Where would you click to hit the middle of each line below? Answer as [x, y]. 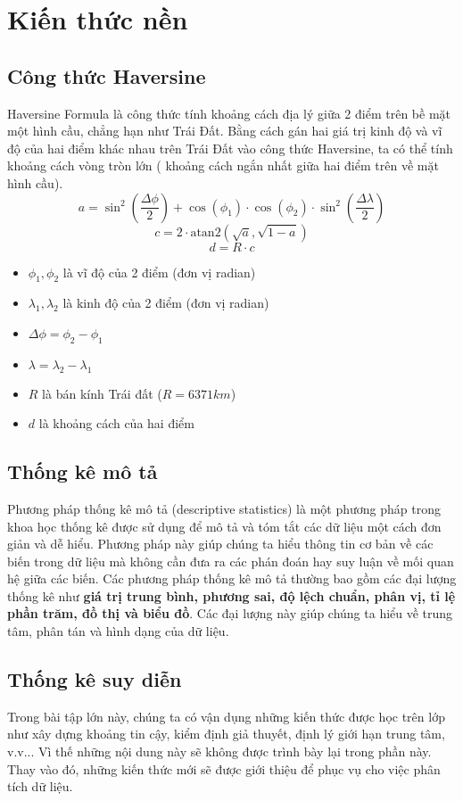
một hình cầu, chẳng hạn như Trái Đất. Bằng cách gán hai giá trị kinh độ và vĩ [225, 131]
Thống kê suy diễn [95, 679]
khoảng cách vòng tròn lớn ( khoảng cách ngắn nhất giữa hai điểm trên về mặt [223, 165]
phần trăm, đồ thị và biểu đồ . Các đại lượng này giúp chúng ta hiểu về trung [230, 613]
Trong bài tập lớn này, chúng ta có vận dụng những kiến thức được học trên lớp [226, 716]
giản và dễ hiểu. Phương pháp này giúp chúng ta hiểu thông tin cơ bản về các [220, 544]
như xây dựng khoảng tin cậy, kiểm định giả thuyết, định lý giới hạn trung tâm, [226, 734]
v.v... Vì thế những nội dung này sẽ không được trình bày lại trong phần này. [219, 751]
